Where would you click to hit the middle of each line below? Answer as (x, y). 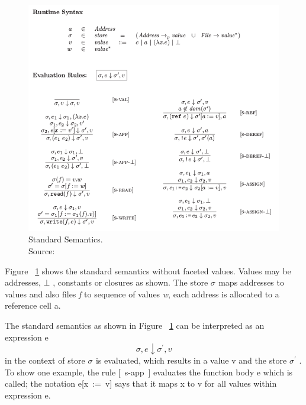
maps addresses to (251, 282)
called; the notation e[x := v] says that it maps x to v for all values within (141, 383)
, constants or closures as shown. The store (131, 282)
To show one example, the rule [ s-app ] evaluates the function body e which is (149, 372)
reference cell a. (33, 305)
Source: (42, 250)
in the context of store (45, 360)
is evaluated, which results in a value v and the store (191, 360)
